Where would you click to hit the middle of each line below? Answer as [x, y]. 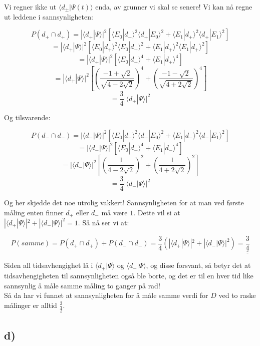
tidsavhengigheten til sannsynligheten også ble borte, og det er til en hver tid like [129, 275]
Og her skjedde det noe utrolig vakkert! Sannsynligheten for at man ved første [124, 202]
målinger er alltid [31, 305]
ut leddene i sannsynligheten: [49, 16]
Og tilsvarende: [27, 117]
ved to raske [237, 295]
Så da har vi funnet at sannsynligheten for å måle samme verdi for [106, 295]
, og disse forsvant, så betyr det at [198, 265]
